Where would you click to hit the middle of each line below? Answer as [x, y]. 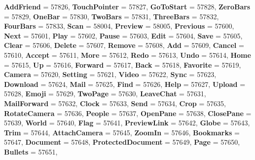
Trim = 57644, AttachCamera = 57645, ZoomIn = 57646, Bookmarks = [122, 132]
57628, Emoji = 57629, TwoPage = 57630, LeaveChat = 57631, [105, 94]
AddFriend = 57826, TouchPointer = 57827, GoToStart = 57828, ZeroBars [127, 6]
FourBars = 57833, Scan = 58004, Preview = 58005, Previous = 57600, [119, 26]
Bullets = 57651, [31, 151]
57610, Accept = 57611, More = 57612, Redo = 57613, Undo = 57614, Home [127, 55]
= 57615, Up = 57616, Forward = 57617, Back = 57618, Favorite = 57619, [123, 64]
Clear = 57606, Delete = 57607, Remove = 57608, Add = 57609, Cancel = [124, 45]
